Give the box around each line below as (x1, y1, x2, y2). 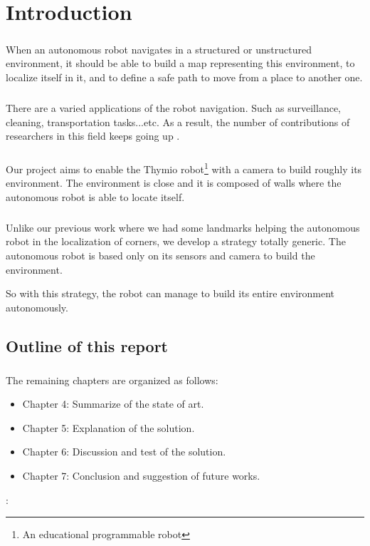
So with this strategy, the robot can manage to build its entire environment (6, 286, 335, 301)
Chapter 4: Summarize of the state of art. (22, 396, 204, 411)
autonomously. (6, 299, 68, 314)
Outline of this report (6, 334, 168, 356)
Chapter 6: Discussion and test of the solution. (22, 444, 226, 459)
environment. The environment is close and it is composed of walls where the (6, 175, 342, 190)
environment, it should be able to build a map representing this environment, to (6, 56, 355, 71)
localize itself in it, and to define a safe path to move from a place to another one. (6, 69, 363, 84)
